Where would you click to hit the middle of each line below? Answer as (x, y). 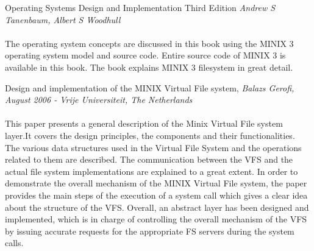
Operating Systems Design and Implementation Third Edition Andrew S (140, 7)
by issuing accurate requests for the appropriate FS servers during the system (150, 231)
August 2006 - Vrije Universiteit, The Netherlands (99, 100)
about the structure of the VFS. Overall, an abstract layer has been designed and (157, 207)
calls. (14, 243)
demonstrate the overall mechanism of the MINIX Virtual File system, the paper (156, 183)
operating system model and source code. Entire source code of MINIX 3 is (145, 55)
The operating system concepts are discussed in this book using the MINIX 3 (149, 43)
